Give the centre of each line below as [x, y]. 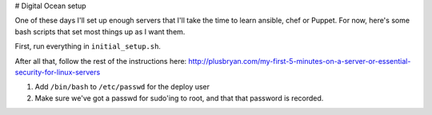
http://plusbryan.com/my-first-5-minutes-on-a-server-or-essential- [300, 61]
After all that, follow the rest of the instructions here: [101, 61]
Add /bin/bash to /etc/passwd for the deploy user [122, 87]
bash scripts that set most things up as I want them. [100, 31]
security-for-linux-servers [58, 72]
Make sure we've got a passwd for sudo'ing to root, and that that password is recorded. [179, 98]
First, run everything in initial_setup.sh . [88, 46]
